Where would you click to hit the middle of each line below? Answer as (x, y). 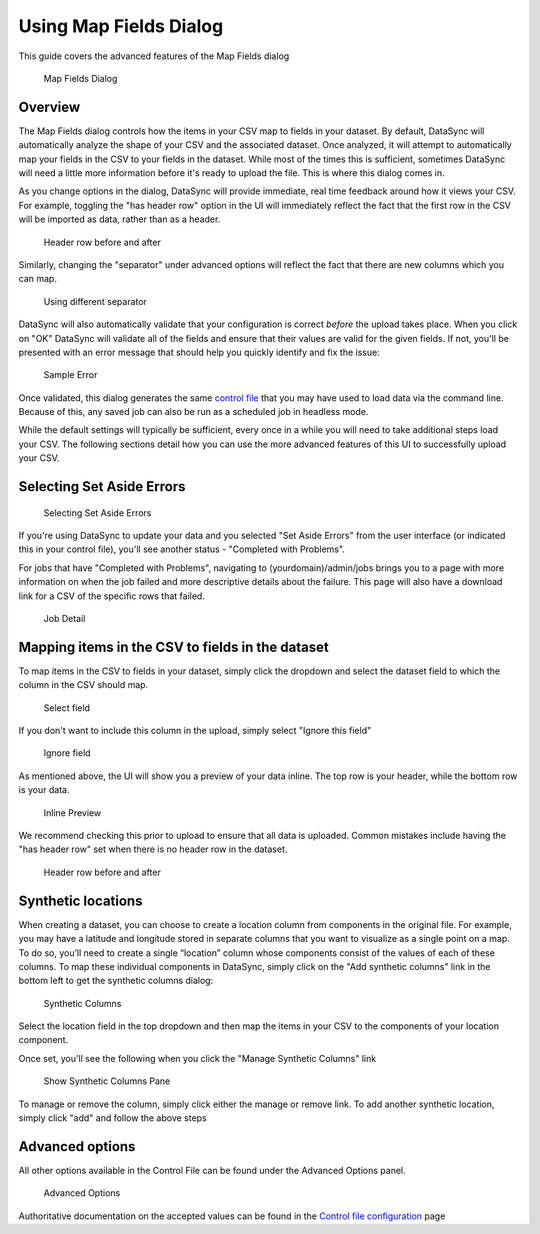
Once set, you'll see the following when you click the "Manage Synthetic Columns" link (197, 1058)
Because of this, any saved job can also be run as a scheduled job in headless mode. (193, 412)
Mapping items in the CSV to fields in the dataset (173, 646)
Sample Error (70, 375)
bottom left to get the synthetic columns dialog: (116, 981)
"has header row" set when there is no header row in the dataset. (153, 849)
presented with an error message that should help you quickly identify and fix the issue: (199, 352)
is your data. (44, 790)
